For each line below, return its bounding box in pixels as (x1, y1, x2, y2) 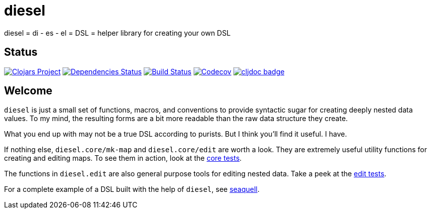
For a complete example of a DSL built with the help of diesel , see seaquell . (4, 185, 260, 194)
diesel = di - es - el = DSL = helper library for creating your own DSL (4, 28, 231, 37)
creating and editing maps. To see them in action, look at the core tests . (4, 154, 242, 163)
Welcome (4, 84, 52, 97)
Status (4, 46, 38, 59)
